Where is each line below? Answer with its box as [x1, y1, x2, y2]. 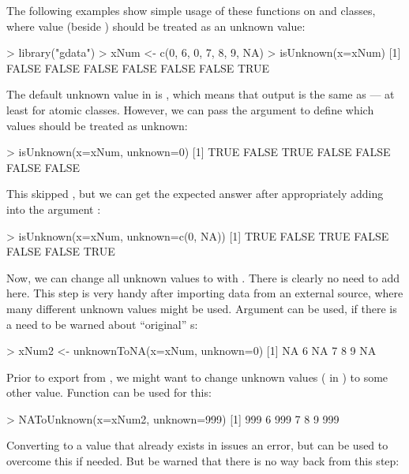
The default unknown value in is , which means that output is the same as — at [6, 86, 395, 103]
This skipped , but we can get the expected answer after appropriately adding [6, 185, 384, 202]
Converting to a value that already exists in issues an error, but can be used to [6, 437, 388, 453]
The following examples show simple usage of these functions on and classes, [6, 2, 376, 18]
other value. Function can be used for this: [6, 384, 212, 401]
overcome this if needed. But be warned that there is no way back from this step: [6, 453, 400, 469]
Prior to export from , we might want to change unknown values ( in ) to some [6, 368, 388, 385]
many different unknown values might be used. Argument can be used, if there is [6, 300, 397, 316]
